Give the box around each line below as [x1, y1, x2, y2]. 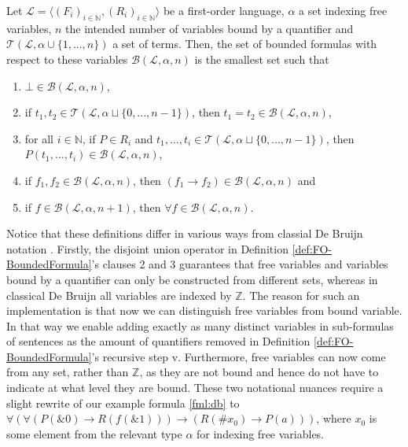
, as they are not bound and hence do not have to [139, 364, 379, 380]
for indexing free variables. [197, 425, 325, 441]
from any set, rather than [6, 364, 129, 380]
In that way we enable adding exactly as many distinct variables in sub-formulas [6, 317, 394, 334]
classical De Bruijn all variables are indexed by [6, 286, 232, 303]
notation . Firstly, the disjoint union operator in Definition [6, 240, 289, 257]
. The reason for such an [242, 286, 360, 303]
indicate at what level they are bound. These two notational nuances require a [6, 379, 384, 396]
